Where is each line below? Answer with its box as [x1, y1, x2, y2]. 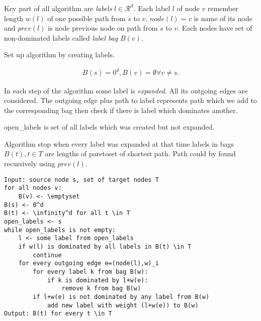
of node [177, 3, 200, 13]
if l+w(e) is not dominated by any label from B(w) [33, 293, 210, 300]
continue [33, 251, 62, 259]
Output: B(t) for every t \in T [4, 310, 112, 317]
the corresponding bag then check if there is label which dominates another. [4, 104, 238, 115]
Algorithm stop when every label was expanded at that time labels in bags [4, 138, 234, 149]
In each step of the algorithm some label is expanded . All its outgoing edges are [4, 85, 248, 95]
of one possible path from [47, 13, 126, 23]
